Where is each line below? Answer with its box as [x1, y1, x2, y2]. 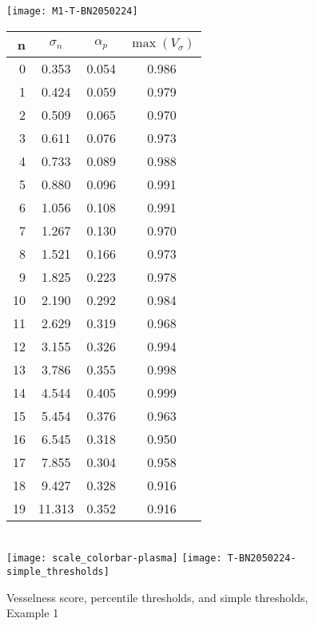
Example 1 [6, 604, 59, 621]
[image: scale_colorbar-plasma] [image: [6, 553, 222, 565]
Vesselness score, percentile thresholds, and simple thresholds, [6, 588, 308, 605]
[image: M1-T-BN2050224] [6, 6, 138, 17]
